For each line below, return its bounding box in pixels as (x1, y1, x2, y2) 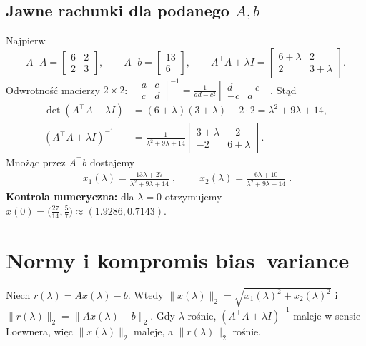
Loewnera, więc (6, 323, 73, 338)
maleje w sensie (293, 307, 361, 322)
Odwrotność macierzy (6, 82, 100, 97)
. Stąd (270, 82, 297, 97)
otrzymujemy (164, 189, 222, 204)
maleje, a (134, 323, 173, 338)
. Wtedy (127, 288, 164, 302)
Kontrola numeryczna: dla (6, 189, 134, 204)
